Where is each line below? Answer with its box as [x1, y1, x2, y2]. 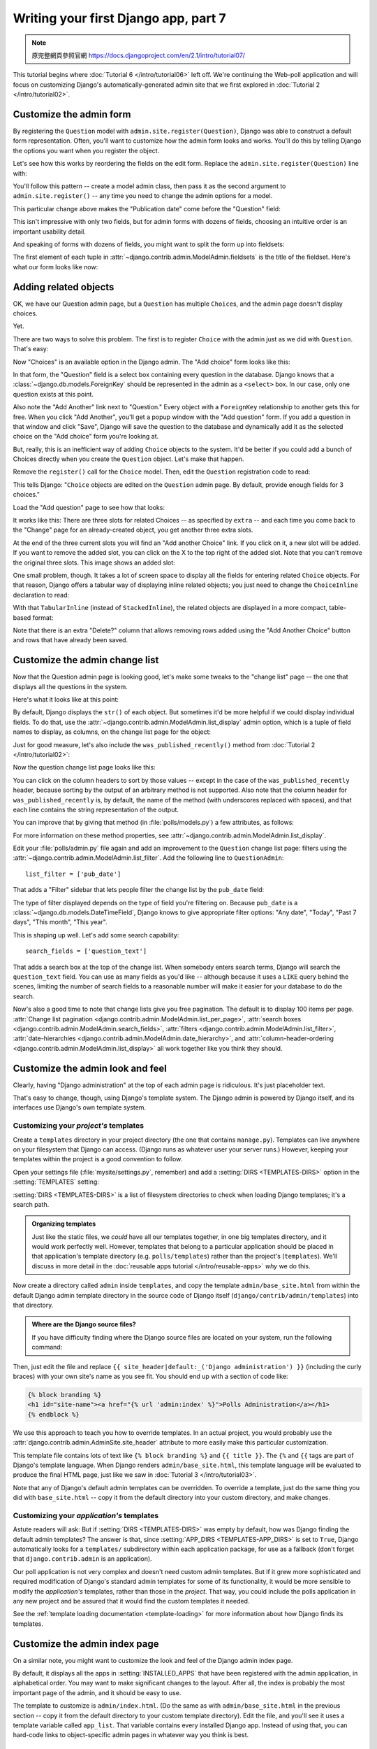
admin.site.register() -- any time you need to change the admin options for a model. [13, 192, 273, 200]
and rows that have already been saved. [13, 636, 128, 644]
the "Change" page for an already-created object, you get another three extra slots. [13, 525, 253, 534]
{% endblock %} [27, 1410, 80, 1418]
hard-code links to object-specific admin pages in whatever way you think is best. [13, 1731, 249, 1739]
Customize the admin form [13, 108, 131, 120]
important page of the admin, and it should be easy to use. [13, 1688, 182, 1697]
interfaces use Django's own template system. [13, 1103, 147, 1112]
